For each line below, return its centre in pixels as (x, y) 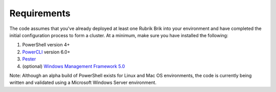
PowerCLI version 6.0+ (46, 52)
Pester (29, 59)
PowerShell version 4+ (46, 45)
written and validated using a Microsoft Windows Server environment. (83, 83)
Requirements (40, 13)
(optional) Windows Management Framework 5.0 (74, 66)
